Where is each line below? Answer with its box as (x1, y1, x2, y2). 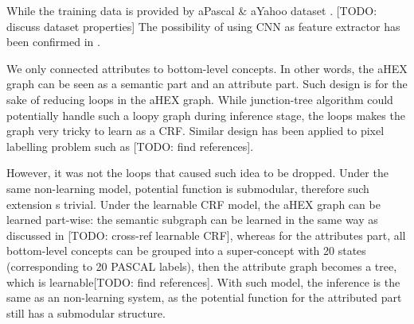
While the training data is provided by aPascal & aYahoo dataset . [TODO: (6, 2, 377, 18)
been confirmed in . (6, 33, 100, 50)
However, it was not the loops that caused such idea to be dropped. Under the (6, 164, 389, 181)
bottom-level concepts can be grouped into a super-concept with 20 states (6, 242, 366, 259)
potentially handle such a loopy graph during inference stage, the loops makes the (6, 106, 405, 123)
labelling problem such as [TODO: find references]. (6, 137, 254, 154)
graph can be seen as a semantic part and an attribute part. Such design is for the (6, 75, 408, 92)
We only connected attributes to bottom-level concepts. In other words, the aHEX (6, 60, 408, 76)
